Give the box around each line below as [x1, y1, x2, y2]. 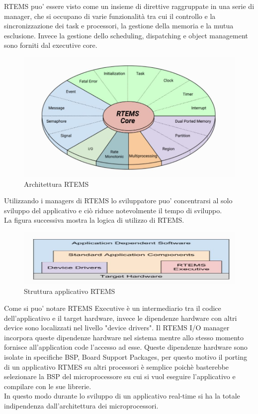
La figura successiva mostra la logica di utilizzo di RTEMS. [4, 215, 184, 225]
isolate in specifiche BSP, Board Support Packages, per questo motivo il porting [4, 351, 247, 362]
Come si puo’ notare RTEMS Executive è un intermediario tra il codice [4, 302, 221, 313]
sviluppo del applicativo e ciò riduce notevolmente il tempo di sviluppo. [4, 205, 222, 215]
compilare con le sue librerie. [4, 381, 91, 391]
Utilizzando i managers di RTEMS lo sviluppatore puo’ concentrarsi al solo [4, 195, 233, 206]
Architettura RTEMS [24, 178, 89, 189]
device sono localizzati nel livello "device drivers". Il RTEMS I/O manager [4, 322, 230, 333]
